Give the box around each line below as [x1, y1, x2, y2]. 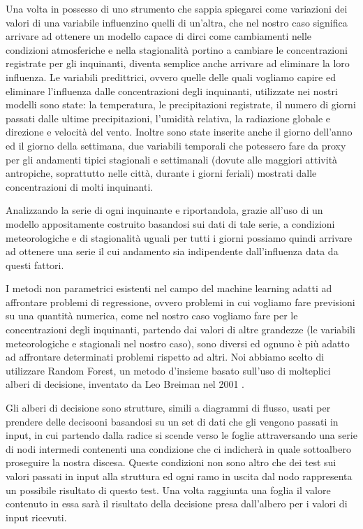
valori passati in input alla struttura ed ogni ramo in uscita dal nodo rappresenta [6, 469, 353, 483]
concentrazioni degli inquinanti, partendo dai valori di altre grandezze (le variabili [6, 322, 355, 337]
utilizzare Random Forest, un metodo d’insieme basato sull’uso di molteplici [6, 363, 331, 377]
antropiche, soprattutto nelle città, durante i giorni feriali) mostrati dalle [6, 166, 317, 180]
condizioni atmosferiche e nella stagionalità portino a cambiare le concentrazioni [6, 42, 348, 57]
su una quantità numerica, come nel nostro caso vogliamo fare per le [6, 308, 298, 323]
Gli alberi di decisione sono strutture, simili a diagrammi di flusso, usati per [6, 400, 331, 415]
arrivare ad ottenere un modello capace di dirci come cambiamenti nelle [6, 29, 312, 43]
